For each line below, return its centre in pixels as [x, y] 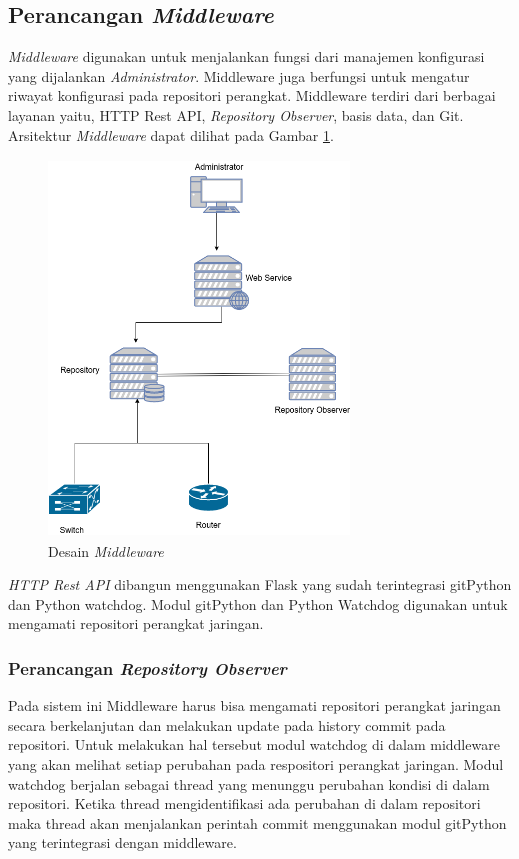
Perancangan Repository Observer [147, 668]
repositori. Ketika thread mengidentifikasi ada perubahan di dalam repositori [244, 803]
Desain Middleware [106, 550]
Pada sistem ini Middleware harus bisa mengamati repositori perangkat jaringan [254, 705]
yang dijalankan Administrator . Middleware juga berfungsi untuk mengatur [239, 75]
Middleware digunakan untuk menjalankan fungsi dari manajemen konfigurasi [246, 56]
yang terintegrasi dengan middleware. [122, 842]
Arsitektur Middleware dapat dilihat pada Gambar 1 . [171, 134]
